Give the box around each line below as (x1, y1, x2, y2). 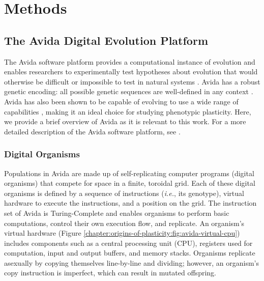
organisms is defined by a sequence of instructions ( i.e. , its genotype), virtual (4, 187, 244, 198)
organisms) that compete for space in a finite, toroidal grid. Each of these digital (4, 178, 255, 188)
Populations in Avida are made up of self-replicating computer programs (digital (4, 167, 254, 178)
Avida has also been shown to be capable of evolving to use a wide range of (4, 96, 239, 106)
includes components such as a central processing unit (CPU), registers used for (4, 237, 253, 248)
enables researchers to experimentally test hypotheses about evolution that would (4, 66, 258, 77)
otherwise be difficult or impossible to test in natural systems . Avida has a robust (4, 76, 260, 87)
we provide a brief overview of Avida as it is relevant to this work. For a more (4, 116, 246, 127)
